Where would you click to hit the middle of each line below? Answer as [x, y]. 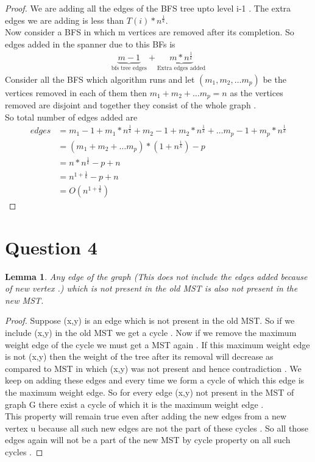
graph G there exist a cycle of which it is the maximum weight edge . [134, 404]
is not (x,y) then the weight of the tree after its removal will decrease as [139, 356]
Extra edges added [181, 68]
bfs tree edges [129, 68]
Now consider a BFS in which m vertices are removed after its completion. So [150, 32]
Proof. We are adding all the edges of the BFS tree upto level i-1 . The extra [148, 8]
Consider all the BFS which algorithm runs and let [100, 79]
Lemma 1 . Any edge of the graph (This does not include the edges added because [156, 276]
